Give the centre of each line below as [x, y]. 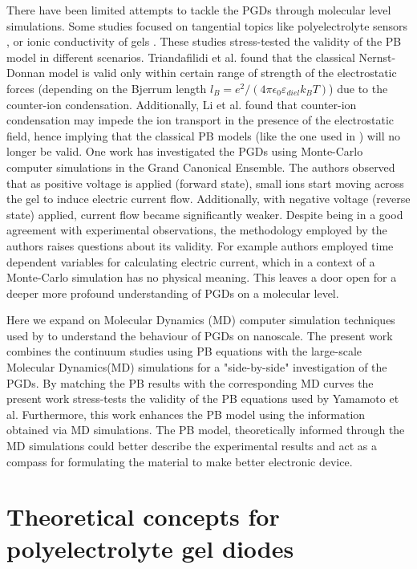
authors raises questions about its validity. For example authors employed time [200, 245]
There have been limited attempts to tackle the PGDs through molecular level [199, 10]
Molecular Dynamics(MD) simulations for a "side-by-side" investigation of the [197, 367]
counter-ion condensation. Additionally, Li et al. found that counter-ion [182, 104]
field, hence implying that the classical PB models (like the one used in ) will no [204, 135]
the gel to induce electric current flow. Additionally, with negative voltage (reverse [208, 199]
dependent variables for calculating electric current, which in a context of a [191, 261]
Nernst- [377, 57]
